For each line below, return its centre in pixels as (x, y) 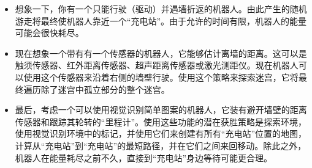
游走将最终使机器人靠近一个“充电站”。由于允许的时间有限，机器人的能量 (161, 20)
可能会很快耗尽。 (49, 33)
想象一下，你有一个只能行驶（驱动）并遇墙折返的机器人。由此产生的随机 (161, 9)
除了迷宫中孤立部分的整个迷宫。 (105, 89)
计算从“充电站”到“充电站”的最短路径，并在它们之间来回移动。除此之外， (161, 145)
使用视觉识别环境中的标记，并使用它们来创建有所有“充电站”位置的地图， (161, 133)
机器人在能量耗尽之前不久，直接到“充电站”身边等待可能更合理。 (144, 157)
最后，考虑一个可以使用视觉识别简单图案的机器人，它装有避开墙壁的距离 (161, 110)
